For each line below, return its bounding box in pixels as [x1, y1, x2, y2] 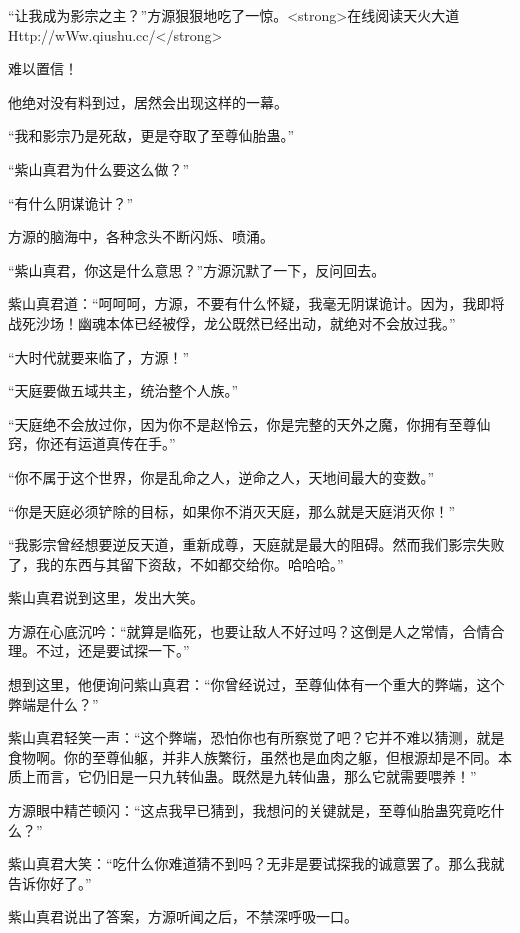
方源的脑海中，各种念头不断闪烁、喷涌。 [8, 226, 274, 247]
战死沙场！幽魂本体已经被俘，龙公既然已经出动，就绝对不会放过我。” [8, 312, 456, 333]
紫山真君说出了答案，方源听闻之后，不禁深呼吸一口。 [8, 906, 358, 927]
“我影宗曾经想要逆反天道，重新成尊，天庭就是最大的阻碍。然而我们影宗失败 [8, 534, 505, 555]
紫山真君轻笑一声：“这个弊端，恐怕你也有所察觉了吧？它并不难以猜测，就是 [8, 727, 505, 748]
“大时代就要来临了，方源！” [8, 346, 190, 367]
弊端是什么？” [8, 693, 99, 714]
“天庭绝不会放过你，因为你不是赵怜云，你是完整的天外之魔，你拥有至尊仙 [8, 413, 491, 434]
